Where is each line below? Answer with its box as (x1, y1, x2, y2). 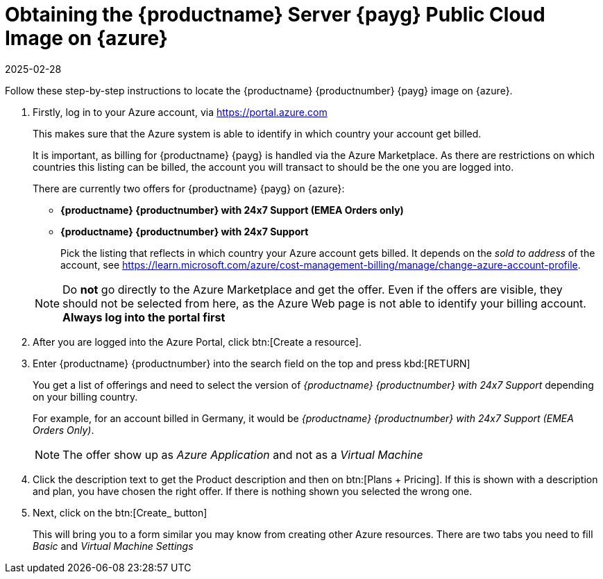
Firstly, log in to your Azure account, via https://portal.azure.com (33, 106, 328, 118)
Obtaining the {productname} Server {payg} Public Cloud (5, 3, 545, 26)
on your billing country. (33, 390, 138, 403)
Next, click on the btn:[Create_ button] (33, 506, 207, 519)
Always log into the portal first (62, 310, 226, 324)
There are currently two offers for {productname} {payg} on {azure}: (33, 182, 345, 194)
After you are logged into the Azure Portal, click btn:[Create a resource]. (33, 335, 362, 348)
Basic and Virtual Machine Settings (33, 539, 194, 552)
